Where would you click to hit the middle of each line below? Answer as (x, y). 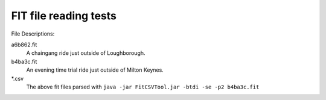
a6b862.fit (24, 45)
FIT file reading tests (64, 16)
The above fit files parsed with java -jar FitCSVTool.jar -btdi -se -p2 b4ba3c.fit (143, 87)
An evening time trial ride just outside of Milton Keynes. (95, 70)
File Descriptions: (33, 34)
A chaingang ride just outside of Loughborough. (86, 53)
